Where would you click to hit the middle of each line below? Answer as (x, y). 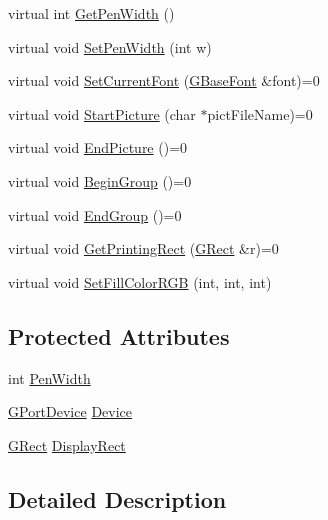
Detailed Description (117, 498)
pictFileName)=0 (260, 113)
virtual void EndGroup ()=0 (95, 214)
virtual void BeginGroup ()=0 (100, 180)
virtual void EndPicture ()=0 (98, 147)
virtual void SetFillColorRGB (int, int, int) (140, 281)
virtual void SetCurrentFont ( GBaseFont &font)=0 (164, 80)
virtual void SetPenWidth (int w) (110, 46)
